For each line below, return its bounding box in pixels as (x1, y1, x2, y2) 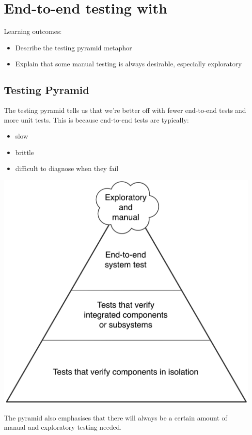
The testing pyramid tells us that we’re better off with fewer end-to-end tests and (4, 105, 246, 115)
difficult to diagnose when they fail (15, 163, 119, 173)
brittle (15, 147, 34, 157)
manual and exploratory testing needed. (4, 422, 122, 432)
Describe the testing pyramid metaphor (15, 42, 132, 52)
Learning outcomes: (4, 26, 62, 36)
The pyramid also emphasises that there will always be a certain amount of (4, 412, 227, 422)
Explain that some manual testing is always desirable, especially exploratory (15, 59, 242, 69)
